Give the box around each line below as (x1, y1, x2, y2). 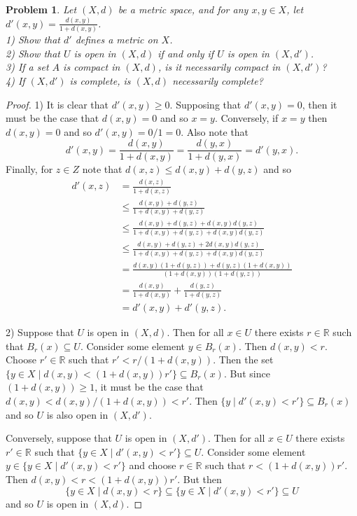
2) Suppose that (6, 325, 74, 339)
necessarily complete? (172, 74, 263, 88)
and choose (129, 458, 176, 473)
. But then (177, 471, 222, 486)
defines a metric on (75, 32, 158, 47)
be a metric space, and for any (118, 2, 248, 16)
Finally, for (6, 162, 53, 176)
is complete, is (69, 74, 131, 88)
